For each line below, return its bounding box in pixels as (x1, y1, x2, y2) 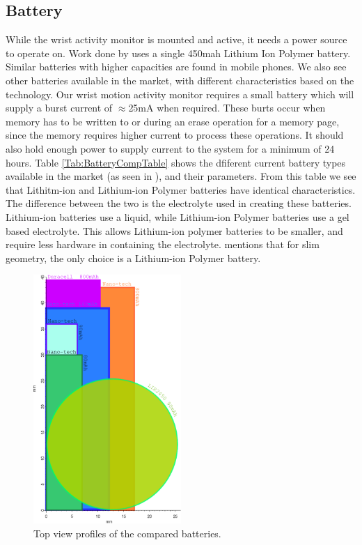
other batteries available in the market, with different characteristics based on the (6, 72, 354, 87)
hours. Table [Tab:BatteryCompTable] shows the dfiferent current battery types (6, 155, 346, 169)
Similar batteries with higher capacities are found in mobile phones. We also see (6, 59, 347, 74)
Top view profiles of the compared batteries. (33, 525, 221, 540)
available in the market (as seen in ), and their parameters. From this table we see (6, 169, 356, 183)
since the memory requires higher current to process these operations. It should (6, 128, 344, 142)
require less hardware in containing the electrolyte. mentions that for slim (6, 237, 320, 252)
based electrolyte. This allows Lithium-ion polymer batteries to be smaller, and (6, 223, 343, 238)
